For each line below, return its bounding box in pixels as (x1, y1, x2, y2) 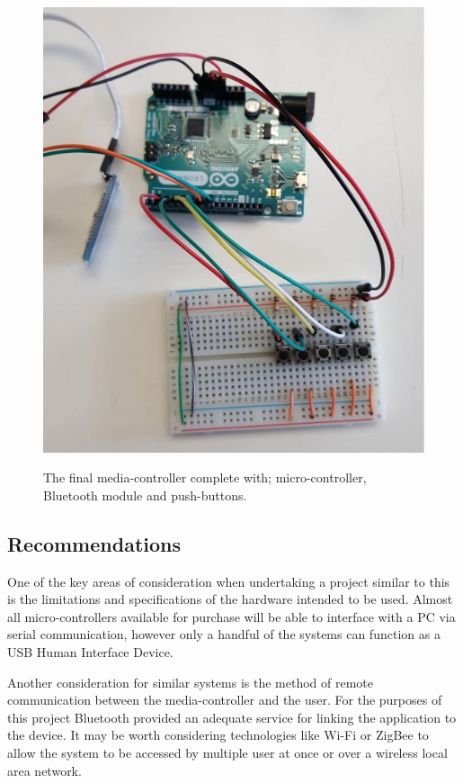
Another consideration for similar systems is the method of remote (7, 672, 374, 691)
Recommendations (7, 529, 181, 557)
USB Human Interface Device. (7, 643, 174, 661)
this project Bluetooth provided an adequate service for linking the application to (7, 707, 457, 726)
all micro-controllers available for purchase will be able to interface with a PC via (7, 607, 456, 625)
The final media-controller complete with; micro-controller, (43, 468, 367, 487)
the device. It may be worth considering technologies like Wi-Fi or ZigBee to (7, 725, 429, 744)
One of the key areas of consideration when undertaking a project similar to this (7, 571, 450, 590)
